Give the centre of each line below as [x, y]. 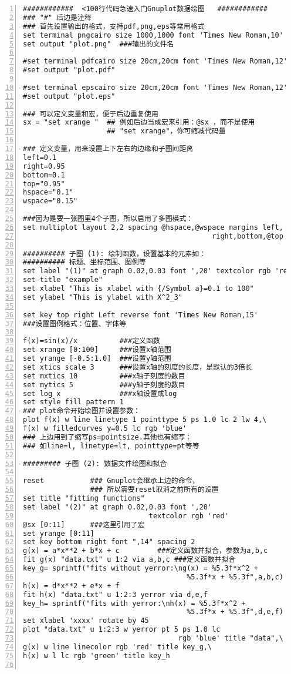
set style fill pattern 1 [73, 402]
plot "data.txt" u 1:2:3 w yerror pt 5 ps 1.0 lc [122, 630]
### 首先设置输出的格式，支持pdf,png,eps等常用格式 [114, 26]
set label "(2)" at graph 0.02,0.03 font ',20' [118, 507]
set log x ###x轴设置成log [100, 393]
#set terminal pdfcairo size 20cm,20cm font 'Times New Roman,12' [155, 61]
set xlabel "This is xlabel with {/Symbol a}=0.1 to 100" [138, 289]
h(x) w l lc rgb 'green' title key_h [97, 655]
